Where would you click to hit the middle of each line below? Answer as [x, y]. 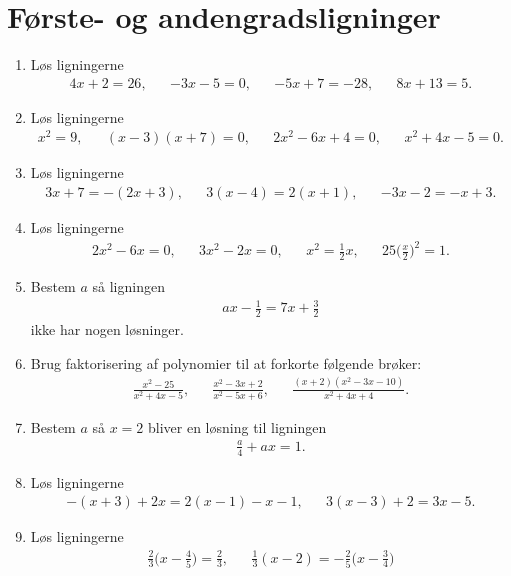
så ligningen [128, 286]
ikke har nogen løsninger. [107, 329]
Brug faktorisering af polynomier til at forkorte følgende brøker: [226, 362]
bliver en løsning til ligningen [237, 426]
